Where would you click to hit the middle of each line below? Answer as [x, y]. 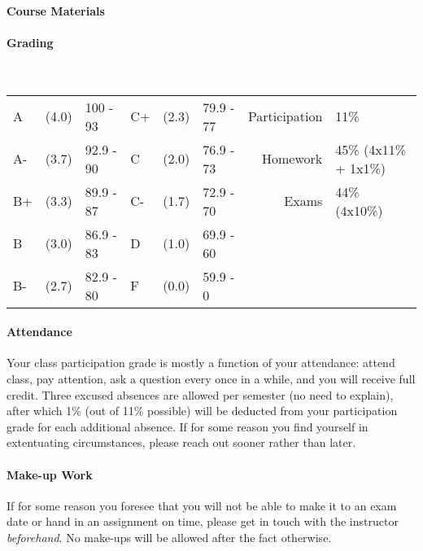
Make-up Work [50, 474]
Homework [292, 159]
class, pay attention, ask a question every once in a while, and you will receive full [211, 378]
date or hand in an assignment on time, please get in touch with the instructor [203, 521]
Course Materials [56, 10]
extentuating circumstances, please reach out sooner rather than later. [181, 442]
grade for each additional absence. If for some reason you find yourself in [188, 426]
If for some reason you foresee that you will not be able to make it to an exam [202, 505]
